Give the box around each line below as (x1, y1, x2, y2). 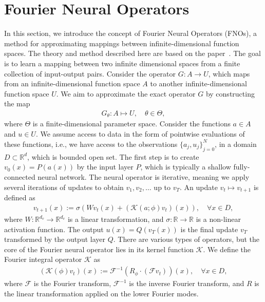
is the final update (180, 223, 238, 234)
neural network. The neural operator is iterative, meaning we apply (37, 171, 250, 182)
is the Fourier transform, (33, 278, 111, 289)
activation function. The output (4, 223, 104, 234)
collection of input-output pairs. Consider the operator (4, 68, 176, 79)
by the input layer (77, 161, 134, 172)
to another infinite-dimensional (150, 78, 247, 89)
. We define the (203, 243, 251, 254)
